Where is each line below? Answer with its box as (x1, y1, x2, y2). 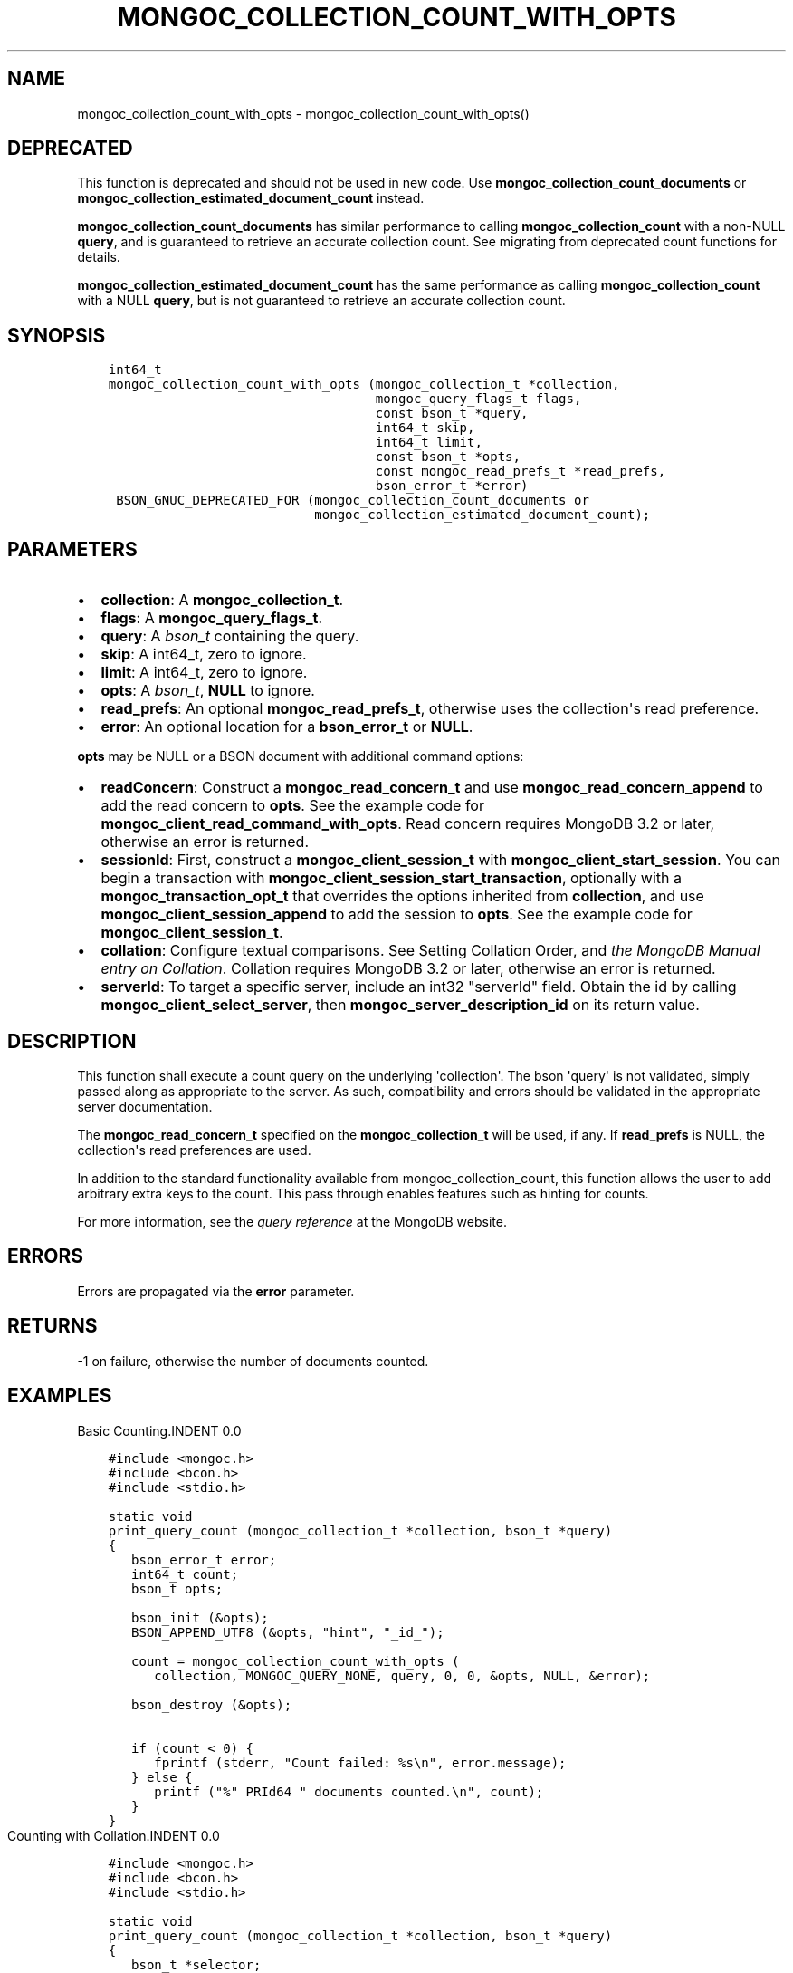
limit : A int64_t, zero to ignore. (100, 663, 308, 682)
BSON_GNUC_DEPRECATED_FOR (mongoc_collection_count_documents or (116, 493, 589, 508)
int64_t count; (131, 1566, 239, 1582)
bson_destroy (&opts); (131, 1697, 292, 1712)
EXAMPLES (7, 1384, 112, 1408)
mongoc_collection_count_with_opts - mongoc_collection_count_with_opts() (77, 105, 530, 121)
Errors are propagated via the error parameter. (77, 1283, 355, 1299)
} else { (131, 1769, 193, 1785)
